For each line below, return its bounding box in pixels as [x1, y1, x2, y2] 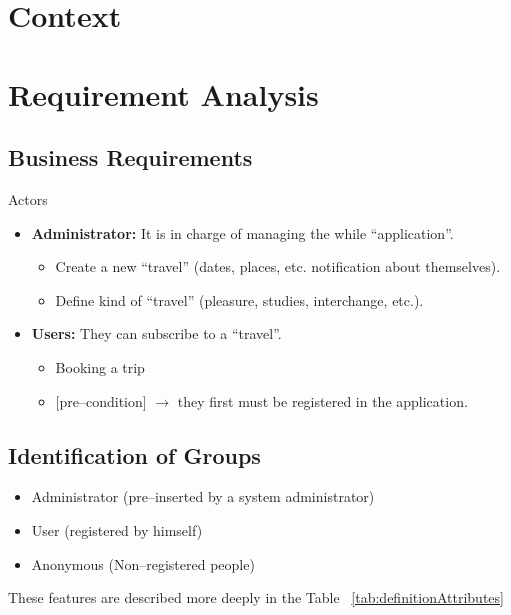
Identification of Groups [8, 439, 261, 470]
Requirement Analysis [8, 73, 319, 114]
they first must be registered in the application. [177, 390, 468, 411]
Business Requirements [8, 142, 253, 173]
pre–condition [59, 390, 143, 411]
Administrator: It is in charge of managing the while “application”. [31, 222, 454, 243]
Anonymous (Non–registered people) [31, 553, 255, 574]
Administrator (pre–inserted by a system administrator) [31, 486, 375, 507]
